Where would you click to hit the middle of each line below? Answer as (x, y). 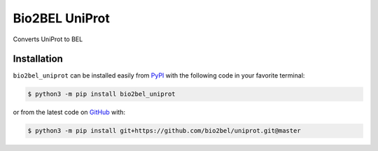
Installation (38, 59)
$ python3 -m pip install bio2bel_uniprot (101, 94)
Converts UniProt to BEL (48, 39)
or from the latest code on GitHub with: (69, 113)
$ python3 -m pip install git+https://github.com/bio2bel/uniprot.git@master (164, 131)
